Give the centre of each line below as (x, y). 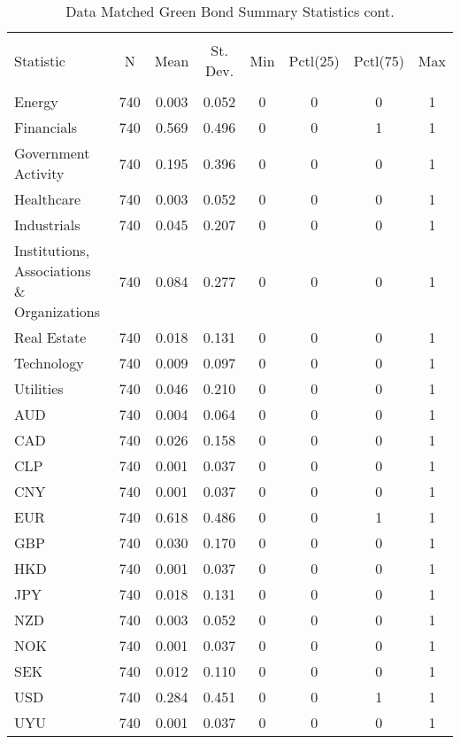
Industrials (47, 225)
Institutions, (52, 250)
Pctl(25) (314, 60)
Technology (49, 363)
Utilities (39, 388)
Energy (36, 101)
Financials (46, 127)
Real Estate (50, 337)
